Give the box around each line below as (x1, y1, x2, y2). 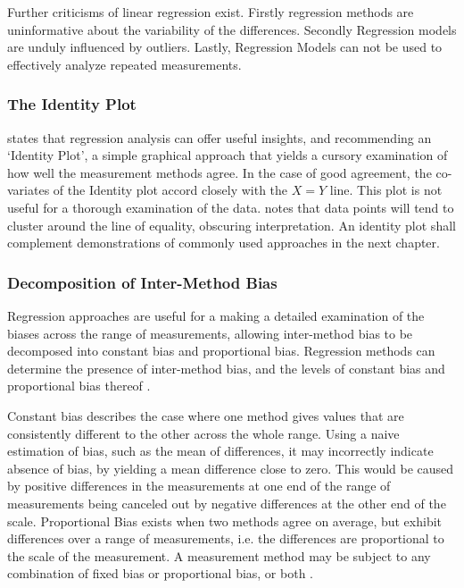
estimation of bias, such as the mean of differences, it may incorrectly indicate (7, 441, 434, 460)
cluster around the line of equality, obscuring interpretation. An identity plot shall (7, 215, 456, 234)
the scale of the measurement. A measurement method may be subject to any (7, 546, 431, 565)
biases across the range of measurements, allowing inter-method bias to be (7, 323, 413, 342)
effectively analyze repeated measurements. (7, 55, 242, 73)
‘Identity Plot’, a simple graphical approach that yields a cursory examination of (7, 146, 448, 164)
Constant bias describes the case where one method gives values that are (7, 406, 404, 424)
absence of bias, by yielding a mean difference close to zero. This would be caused (7, 458, 454, 477)
